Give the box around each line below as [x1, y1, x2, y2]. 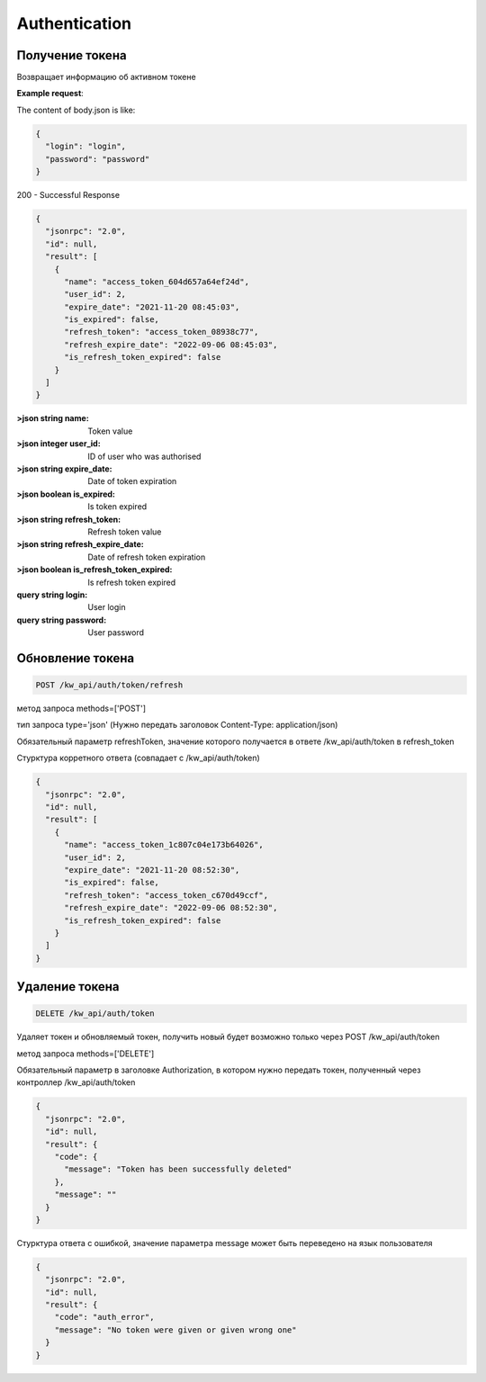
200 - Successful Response [16, 189, 121, 200]
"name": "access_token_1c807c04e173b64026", [64, 839, 265, 850]
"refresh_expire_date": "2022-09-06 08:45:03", [64, 339, 278, 350]
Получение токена [16, 48, 127, 63]
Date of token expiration [87, 476, 177, 487]
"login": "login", [45, 141, 126, 152]
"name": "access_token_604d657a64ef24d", [64, 276, 249, 287]
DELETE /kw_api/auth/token [35, 1009, 155, 1019]
